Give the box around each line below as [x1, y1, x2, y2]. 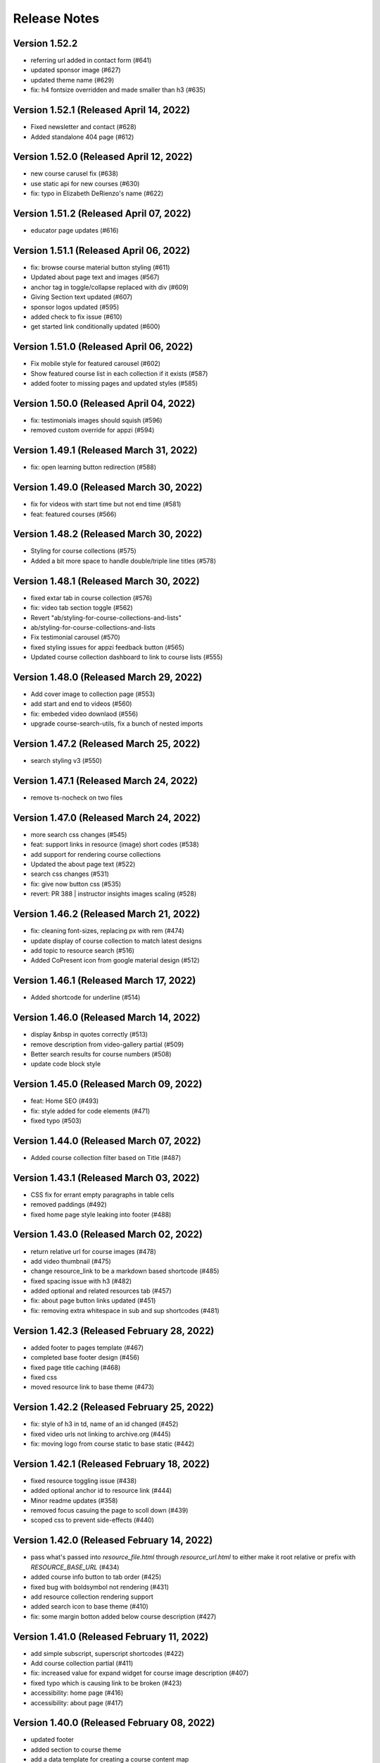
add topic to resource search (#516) [30, 946, 135, 955]
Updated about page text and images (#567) [30, 273, 160, 281]
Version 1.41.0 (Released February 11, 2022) [13, 1630, 209, 1642]
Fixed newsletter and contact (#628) [30, 123, 137, 131]
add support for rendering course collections [30, 850, 161, 858]
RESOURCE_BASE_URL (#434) [30, 1563, 120, 1571]
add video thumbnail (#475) [30, 1257, 112, 1265]
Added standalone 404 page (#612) [30, 133, 134, 141]
